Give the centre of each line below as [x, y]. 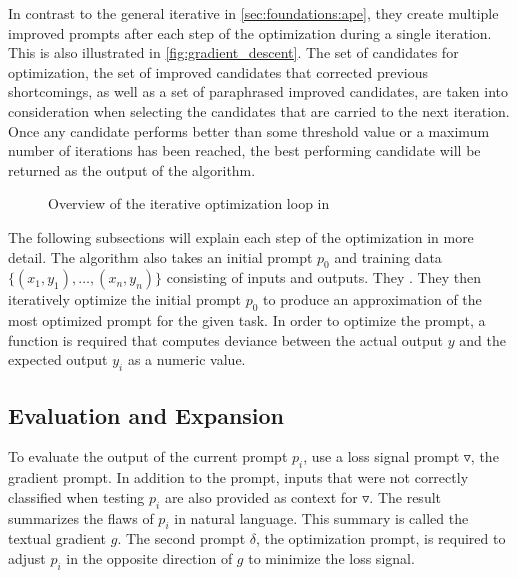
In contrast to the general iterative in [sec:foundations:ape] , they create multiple [253, 13]
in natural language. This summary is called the [321, 517]
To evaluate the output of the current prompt [148, 456]
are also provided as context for [261, 496]
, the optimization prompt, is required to [380, 538]
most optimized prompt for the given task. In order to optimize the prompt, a [247, 320]
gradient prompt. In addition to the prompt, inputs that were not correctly [238, 477]
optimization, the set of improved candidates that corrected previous [218, 71]
